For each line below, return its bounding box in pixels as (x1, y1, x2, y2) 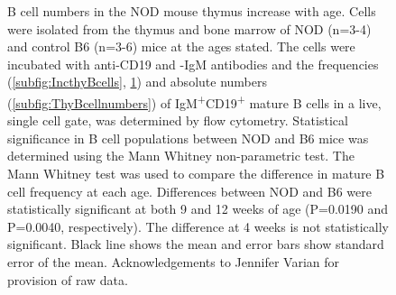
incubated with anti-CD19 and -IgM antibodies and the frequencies (7, 54, 379, 73)
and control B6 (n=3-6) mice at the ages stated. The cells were (7, 37, 355, 56)
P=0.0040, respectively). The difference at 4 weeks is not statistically (7, 217, 389, 235)
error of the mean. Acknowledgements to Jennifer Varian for (7, 252, 340, 271)
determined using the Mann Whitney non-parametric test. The (7, 146, 355, 165)
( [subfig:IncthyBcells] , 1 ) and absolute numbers (7, 72, 267, 91)
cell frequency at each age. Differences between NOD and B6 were (7, 181, 372, 200)
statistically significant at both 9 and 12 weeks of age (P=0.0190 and (7, 199, 389, 218)
